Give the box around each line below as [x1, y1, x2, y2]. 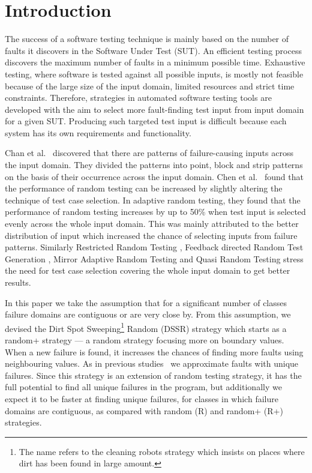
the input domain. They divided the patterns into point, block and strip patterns [5, 158, 303, 171]
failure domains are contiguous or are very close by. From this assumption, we [5, 308, 291, 321]
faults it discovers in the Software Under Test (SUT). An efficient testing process [5, 44, 302, 56]
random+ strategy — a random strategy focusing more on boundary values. [5, 334, 284, 346]
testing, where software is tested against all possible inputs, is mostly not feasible [5, 67, 304, 80]
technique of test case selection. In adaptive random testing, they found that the [5, 193, 301, 206]
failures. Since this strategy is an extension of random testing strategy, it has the [5, 369, 302, 381]
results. [5, 276, 31, 288]
